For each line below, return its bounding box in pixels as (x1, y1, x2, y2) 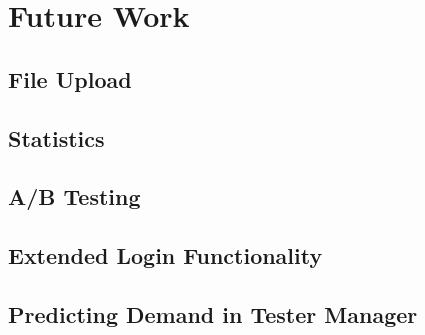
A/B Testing (8, 181, 141, 212)
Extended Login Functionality (8, 240, 323, 271)
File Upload (8, 63, 132, 94)
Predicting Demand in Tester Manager (8, 298, 418, 329)
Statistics (8, 122, 105, 153)
